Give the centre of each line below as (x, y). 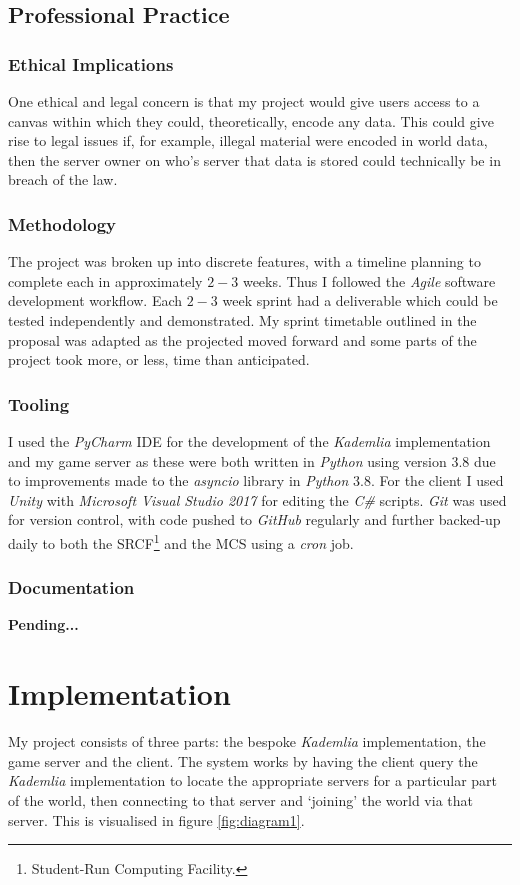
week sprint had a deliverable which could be (360, 300)
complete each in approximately (105, 280)
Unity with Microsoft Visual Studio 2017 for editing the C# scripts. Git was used (257, 499)
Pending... (43, 624)
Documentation (71, 587)
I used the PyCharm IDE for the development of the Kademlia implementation (249, 440)
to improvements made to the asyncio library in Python (178, 480)
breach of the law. (63, 179)
